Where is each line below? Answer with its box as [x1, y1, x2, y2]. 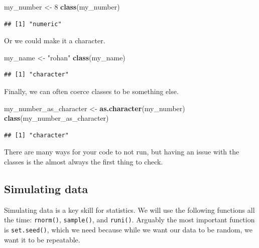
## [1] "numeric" [4, 20, 62, 28]
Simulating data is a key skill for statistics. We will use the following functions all [4, 204, 255, 215]
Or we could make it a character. [4, 35, 105, 46]
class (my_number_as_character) [4, 113, 109, 123]
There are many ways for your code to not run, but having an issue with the [4, 146, 239, 157]
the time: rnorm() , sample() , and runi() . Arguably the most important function [4, 214, 255, 225]
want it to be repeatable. [4, 234, 80, 244]
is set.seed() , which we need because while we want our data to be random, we [4, 224, 252, 234]
